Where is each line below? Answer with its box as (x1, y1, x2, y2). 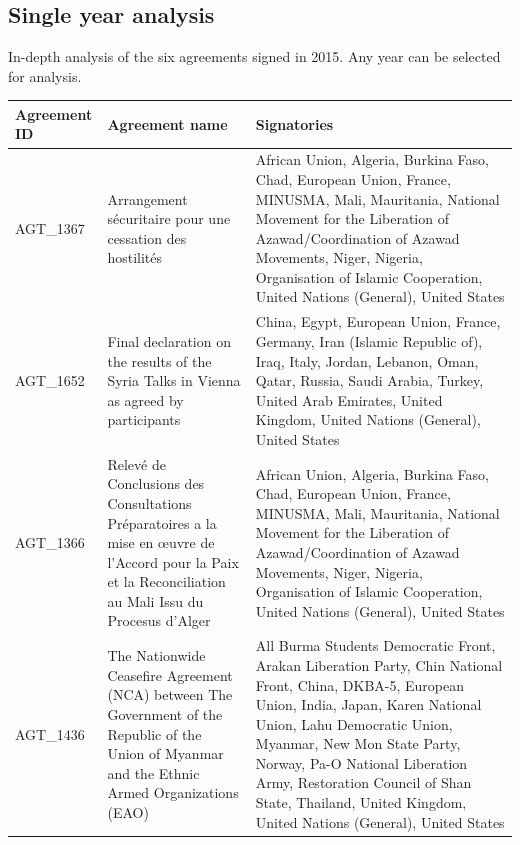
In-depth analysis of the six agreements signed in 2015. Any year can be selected (8, 46, 501, 67)
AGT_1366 (15, 532, 85, 553)
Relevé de (107, 453, 166, 474)
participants (107, 409, 181, 430)
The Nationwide (107, 645, 206, 666)
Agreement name (107, 113, 228, 134)
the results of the (107, 350, 212, 371)
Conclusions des (107, 473, 205, 494)
